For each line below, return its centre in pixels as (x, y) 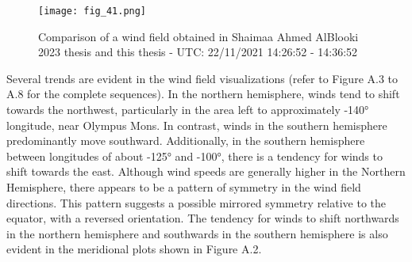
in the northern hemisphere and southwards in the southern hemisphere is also (197, 233)
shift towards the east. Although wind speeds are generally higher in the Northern (206, 171)
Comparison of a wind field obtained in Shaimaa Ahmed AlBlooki (198, 36)
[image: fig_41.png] (92, 11)
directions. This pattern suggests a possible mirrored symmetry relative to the (196, 202)
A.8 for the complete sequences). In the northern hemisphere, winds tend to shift (203, 94)
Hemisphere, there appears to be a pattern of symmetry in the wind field (184, 187)
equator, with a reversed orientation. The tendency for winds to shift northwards (203, 218)
